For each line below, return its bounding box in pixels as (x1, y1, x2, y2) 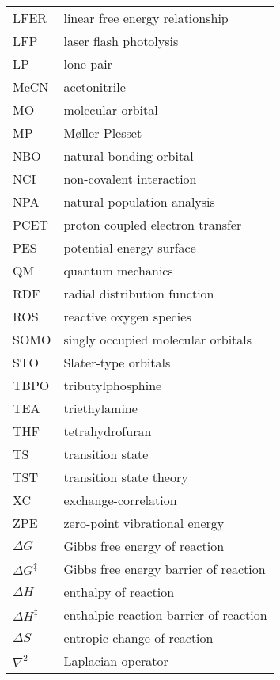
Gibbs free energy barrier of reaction (63, 560, 266, 578)
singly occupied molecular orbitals (63, 330, 252, 348)
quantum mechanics (63, 261, 173, 279)
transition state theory (63, 468, 188, 486)
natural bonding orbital (63, 146, 194, 165)
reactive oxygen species (63, 307, 191, 325)
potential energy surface (63, 238, 196, 256)
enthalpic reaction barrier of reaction (63, 606, 267, 624)
